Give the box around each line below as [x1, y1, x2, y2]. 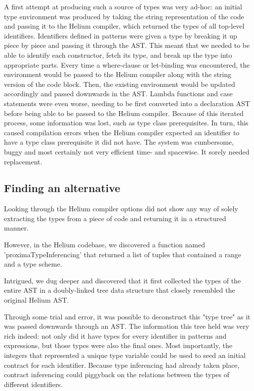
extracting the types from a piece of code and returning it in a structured [4, 213, 226, 223]
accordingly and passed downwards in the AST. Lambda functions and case [4, 88, 233, 99]
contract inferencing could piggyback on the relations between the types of [4, 369, 230, 380]
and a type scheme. [4, 259, 62, 269]
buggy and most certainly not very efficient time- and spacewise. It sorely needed [4, 146, 250, 156]
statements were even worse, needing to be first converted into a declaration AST [4, 98, 250, 108]
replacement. [4, 156, 42, 166]
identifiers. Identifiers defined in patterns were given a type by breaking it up [4, 30, 237, 40]
